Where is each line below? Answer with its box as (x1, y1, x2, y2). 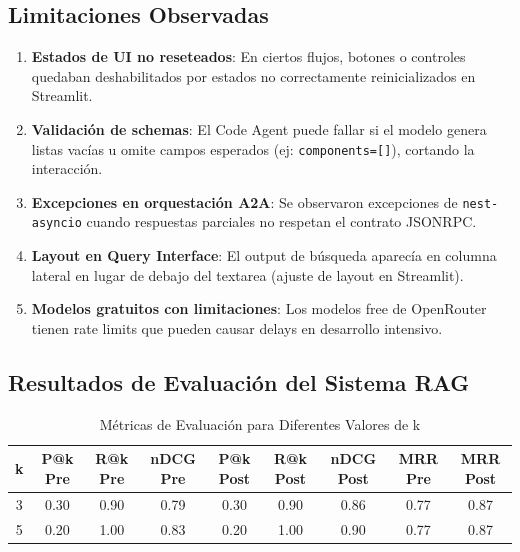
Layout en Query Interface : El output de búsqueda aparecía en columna (31, 245, 497, 266)
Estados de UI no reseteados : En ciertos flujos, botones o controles (31, 46, 466, 67)
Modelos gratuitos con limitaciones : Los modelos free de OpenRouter (31, 298, 487, 319)
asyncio (31, 216, 82, 231)
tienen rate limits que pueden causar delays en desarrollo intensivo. (31, 317, 443, 338)
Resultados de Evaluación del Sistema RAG (8, 366, 470, 397)
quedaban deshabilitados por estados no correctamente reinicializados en (31, 65, 476, 86)
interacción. (31, 158, 103, 179)
